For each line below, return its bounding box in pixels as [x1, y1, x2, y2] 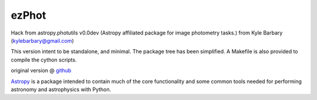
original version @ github [11, 67, 72, 74]
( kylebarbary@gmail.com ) [11, 37, 75, 44]
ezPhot [11, 9, 46, 22]
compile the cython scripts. [11, 56, 77, 63]
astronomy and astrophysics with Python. [11, 85, 112, 93]
